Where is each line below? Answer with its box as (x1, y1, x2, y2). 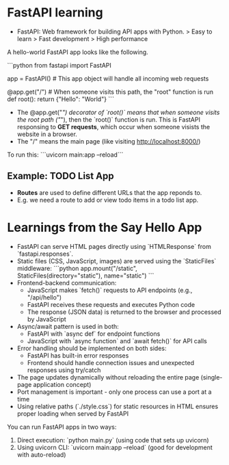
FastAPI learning (7, 5, 104, 21)
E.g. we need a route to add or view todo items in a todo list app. (16, 196, 199, 204)
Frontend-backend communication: (16, 278, 117, 287)
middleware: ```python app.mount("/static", (16, 264, 138, 272)
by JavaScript (27, 315, 66, 323)
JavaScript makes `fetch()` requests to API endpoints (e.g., (27, 286, 193, 294)
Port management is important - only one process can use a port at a (16, 388, 212, 396)
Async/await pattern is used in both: (16, 322, 120, 330)
